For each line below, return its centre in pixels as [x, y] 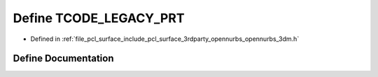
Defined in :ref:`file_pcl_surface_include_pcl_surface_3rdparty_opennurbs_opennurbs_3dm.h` [165, 39]
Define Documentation [63, 59]
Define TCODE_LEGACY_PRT [99, 18]
